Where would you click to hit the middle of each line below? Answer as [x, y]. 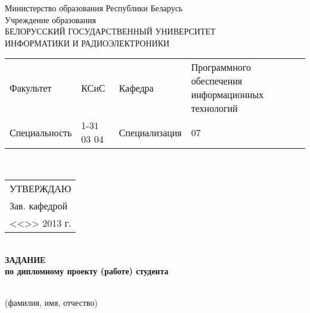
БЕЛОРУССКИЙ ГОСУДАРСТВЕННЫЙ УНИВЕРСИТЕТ [110, 31]
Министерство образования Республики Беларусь [94, 8]
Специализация [150, 132]
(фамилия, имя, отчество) [51, 303]
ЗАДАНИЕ [25, 259]
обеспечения [217, 81]
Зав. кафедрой [39, 205]
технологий [214, 108]
